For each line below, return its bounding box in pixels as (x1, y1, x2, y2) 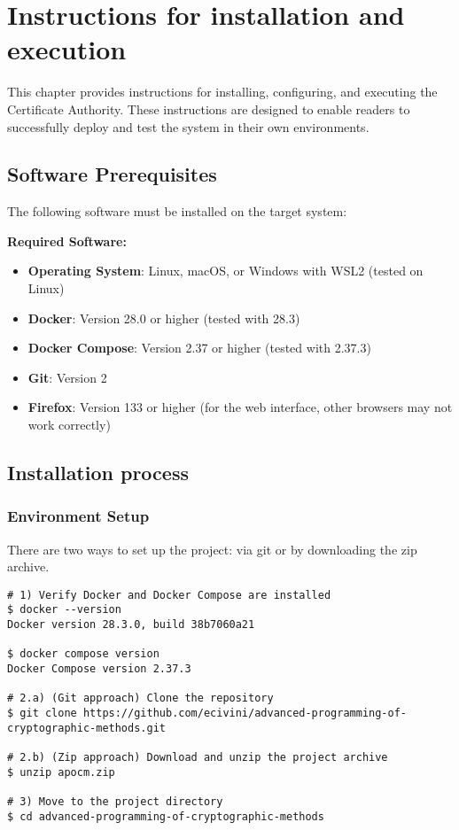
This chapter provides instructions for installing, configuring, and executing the (7, 82, 438, 101)
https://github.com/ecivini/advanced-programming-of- (82, 707, 408, 720)
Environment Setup (7, 505, 150, 527)
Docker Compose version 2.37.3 (7, 663, 191, 676)
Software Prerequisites (7, 160, 217, 188)
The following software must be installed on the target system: (7, 202, 347, 221)
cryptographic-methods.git (7, 721, 166, 734)
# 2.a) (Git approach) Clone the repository (7, 692, 274, 705)
